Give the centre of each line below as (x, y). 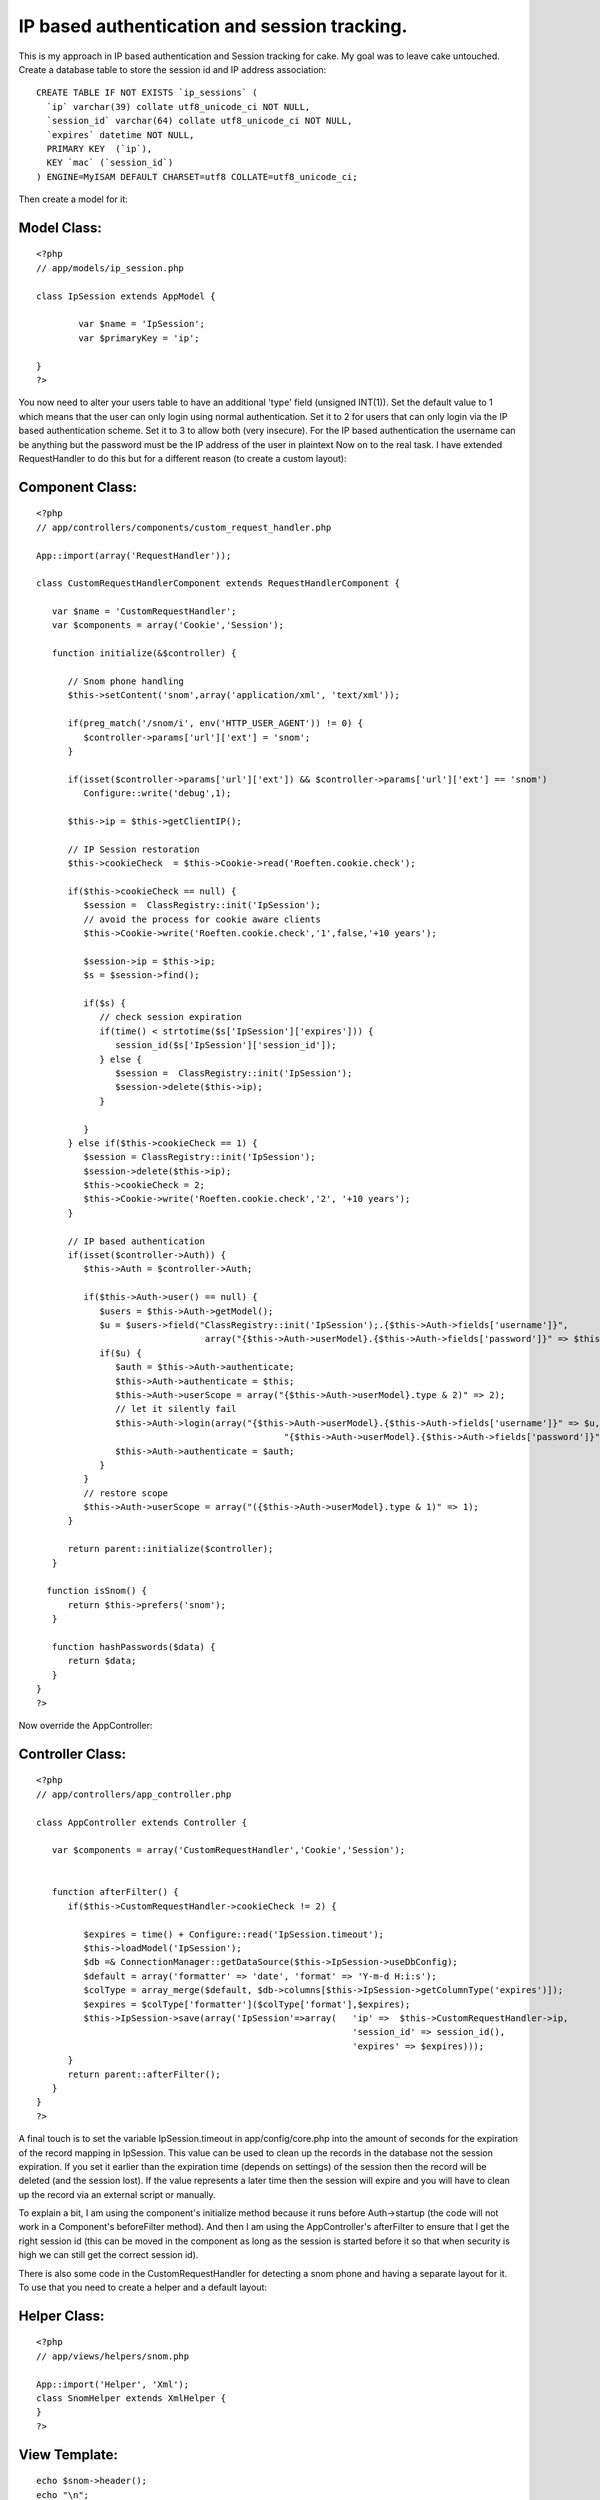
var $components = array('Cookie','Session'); (168, 625)
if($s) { (105, 1003)
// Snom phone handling (126, 681)
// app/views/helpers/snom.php (113, 2356)
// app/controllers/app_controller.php (134, 1794)
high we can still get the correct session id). (108, 2255)
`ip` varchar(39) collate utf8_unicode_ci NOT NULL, (178, 106)
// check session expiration (170, 1017)
